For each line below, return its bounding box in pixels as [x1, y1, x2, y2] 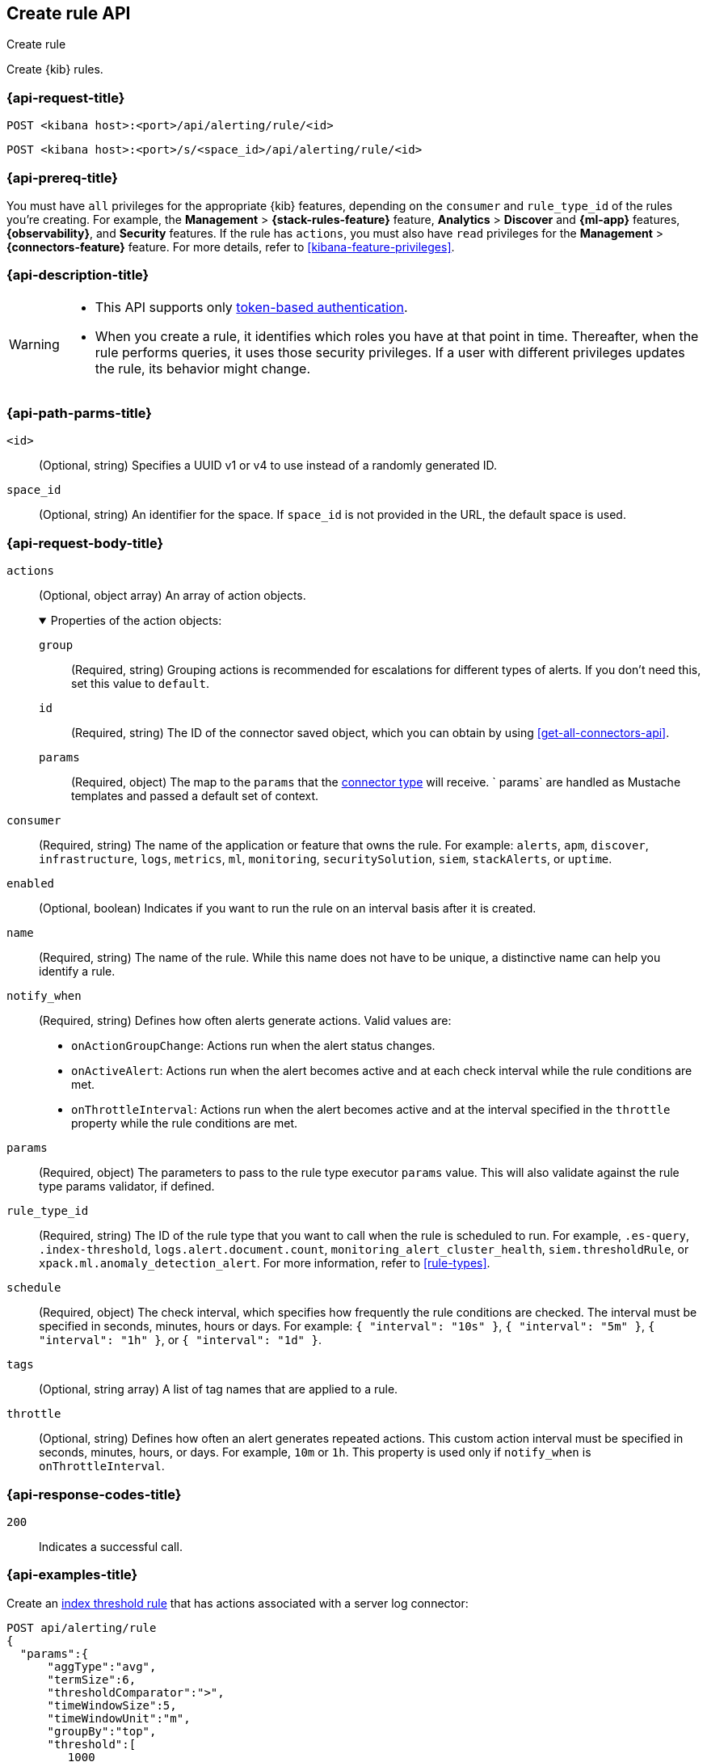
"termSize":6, [47, 1672, 137, 1686]
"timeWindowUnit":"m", [47, 1711, 191, 1725]
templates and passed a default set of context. [71, 789, 319, 803]
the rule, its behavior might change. [95, 360, 311, 377]
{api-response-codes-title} [6, 1486, 182, 1503]
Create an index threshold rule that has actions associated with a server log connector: [6, 1595, 469, 1610]
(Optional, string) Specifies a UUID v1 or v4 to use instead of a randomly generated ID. [39, 458, 498, 473]
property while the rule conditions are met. [71, 1116, 298, 1131]
